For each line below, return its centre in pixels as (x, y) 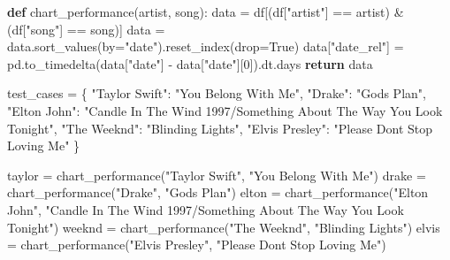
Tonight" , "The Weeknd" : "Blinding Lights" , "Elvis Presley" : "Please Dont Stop (220, 128)
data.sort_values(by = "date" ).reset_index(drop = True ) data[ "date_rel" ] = (206, 46)
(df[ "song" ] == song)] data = (86, 29)
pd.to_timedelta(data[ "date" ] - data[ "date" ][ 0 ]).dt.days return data (190, 63)
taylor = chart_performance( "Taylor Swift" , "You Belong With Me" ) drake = (217, 175)
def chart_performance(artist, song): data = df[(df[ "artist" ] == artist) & (206, 11)
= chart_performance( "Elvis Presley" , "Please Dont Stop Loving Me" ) (197, 245)
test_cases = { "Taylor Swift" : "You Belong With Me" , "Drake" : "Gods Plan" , (217, 93)
